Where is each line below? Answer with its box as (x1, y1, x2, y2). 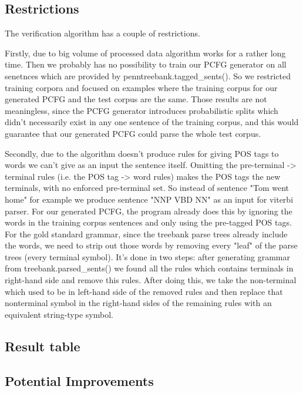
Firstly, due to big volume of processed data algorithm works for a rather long (5, 46, 286, 59)
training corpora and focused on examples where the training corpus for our (5, 81, 278, 93)
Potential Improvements (5, 371, 154, 389)
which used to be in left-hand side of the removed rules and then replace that (5, 285, 283, 297)
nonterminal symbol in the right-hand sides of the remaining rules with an (5, 297, 272, 309)
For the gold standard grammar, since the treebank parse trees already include (5, 227, 288, 240)
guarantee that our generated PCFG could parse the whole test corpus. (5, 127, 261, 139)
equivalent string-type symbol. (5, 308, 113, 320)
